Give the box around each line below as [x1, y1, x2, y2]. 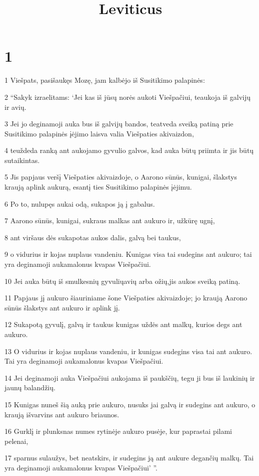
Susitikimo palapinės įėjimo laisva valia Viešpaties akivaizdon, [4, 128, 194, 138]
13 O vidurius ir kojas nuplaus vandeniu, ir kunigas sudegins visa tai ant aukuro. [4, 346, 252, 356]
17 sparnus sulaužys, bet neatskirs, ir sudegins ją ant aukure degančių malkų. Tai [4, 452, 254, 463]
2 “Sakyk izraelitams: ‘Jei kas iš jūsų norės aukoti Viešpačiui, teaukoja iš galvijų [4, 91, 250, 102]
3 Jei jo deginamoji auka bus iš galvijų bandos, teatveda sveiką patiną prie [4, 118, 233, 129]
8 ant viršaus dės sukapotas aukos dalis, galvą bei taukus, [4, 232, 181, 242]
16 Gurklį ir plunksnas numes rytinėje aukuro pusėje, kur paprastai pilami [4, 426, 232, 436]
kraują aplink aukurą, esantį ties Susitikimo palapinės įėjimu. [4, 182, 192, 192]
